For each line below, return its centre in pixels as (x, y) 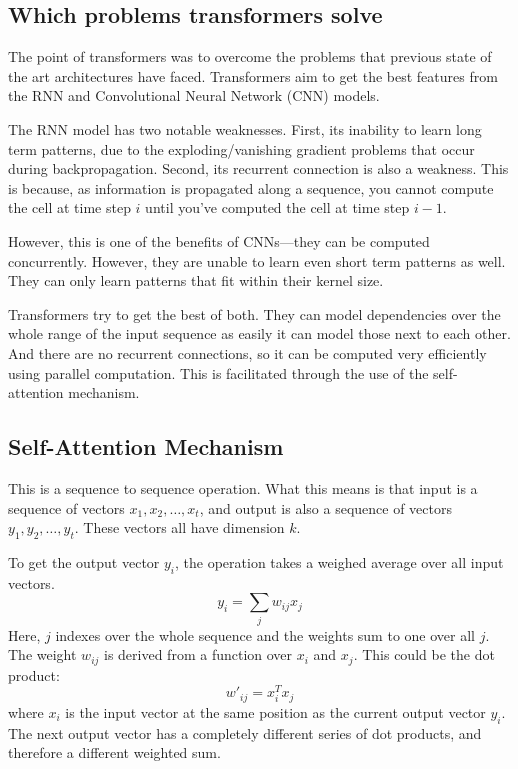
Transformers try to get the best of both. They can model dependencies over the (254, 313)
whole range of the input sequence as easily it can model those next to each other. (259, 333)
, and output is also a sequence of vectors (325, 507)
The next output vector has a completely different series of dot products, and (245, 732)
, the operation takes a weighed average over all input (339, 561)
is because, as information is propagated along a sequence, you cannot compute (251, 187)
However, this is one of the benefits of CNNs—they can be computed (219, 240)
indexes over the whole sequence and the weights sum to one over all (265, 634)
